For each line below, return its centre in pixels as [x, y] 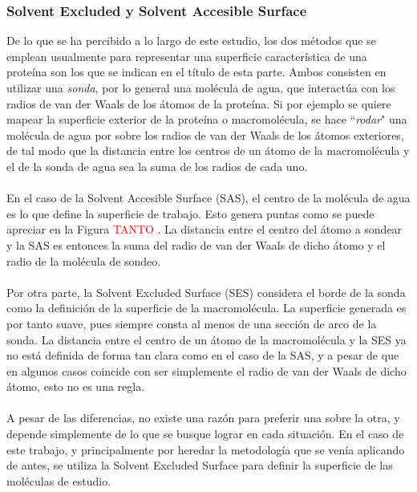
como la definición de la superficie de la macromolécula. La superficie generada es [206, 308]
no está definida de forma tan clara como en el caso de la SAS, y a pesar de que [203, 355]
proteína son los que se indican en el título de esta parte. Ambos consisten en [196, 72]
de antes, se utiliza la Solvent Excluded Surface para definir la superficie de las [200, 465]
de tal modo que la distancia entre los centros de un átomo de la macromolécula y [208, 150]
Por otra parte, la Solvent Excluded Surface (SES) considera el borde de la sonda [206, 292]
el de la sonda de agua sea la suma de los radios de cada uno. [157, 166]
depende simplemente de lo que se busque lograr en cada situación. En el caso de [205, 434]
